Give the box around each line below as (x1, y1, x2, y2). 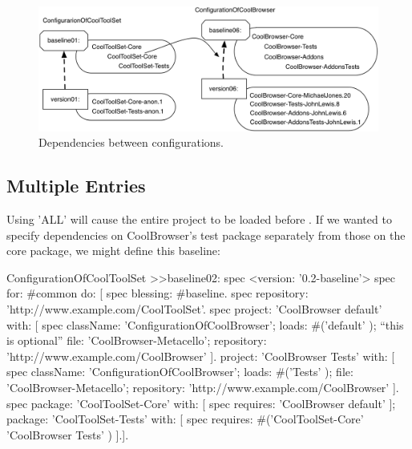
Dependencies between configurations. (38, 134, 224, 151)
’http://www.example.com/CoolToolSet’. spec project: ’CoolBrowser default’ (6, 301, 382, 318)
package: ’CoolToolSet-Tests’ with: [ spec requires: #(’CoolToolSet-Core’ (6, 411, 364, 427)
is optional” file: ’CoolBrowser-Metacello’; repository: (6, 332, 267, 349)
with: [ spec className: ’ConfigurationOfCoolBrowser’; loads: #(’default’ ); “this (6, 316, 404, 333)
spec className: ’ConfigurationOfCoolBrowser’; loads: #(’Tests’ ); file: (6, 363, 353, 380)
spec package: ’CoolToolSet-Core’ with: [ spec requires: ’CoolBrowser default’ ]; (6, 394, 396, 411)
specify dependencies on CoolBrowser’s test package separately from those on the (6, 226, 406, 243)
